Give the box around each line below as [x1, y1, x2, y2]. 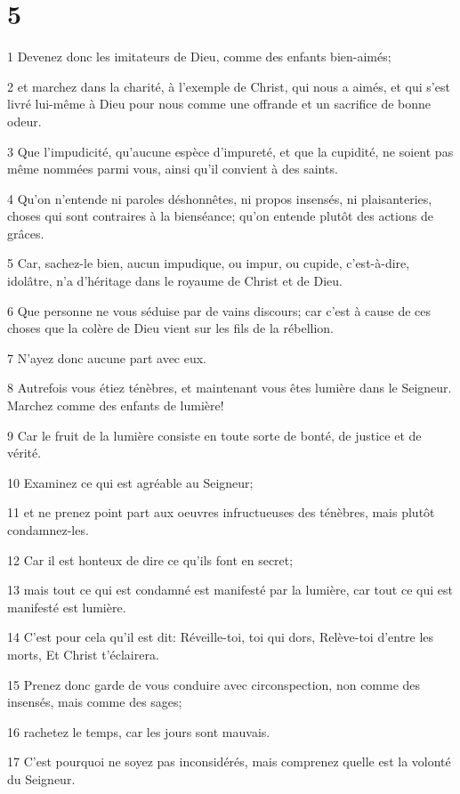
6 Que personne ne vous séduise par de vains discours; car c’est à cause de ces [7, 301, 432, 320]
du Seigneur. [7, 769, 76, 788]
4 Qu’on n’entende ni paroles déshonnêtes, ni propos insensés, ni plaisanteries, [7, 189, 432, 207]
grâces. [7, 223, 44, 242]
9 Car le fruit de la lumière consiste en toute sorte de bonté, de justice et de [7, 425, 422, 444]
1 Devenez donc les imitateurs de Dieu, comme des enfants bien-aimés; [7, 47, 391, 66]
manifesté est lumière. [7, 597, 126, 616]
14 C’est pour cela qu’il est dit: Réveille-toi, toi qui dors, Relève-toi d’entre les [7, 628, 434, 646]
